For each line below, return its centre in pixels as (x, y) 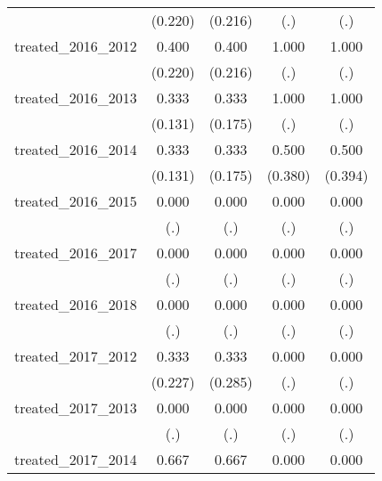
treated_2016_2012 (76, 46)
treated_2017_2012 (76, 356)
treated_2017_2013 (76, 408)
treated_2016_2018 (76, 304)
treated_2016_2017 (76, 253)
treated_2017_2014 (76, 459)
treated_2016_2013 (76, 98)
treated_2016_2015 (76, 201)
